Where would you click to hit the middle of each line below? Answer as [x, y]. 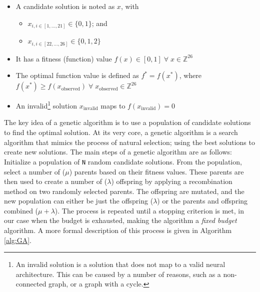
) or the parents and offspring [202, 201]
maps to [113, 105]
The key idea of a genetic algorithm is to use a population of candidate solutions [127, 122]
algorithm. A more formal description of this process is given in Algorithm [118, 230]
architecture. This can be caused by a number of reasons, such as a [118, 274]
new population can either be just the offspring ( [79, 201]
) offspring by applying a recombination [172, 181]
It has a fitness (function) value [64, 58]
